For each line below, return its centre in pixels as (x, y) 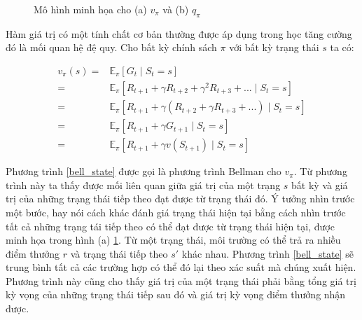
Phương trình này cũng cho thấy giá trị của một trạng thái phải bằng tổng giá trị (181, 280)
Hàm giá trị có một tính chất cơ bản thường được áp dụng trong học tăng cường (179, 33)
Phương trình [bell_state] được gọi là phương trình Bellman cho (144, 171)
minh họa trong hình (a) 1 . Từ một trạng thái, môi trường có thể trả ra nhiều (173, 240)
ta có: (342, 47)
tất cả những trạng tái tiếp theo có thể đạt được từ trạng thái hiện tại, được (170, 226)
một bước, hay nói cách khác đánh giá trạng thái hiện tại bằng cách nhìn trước (176, 212)
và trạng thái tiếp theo (119, 253)
